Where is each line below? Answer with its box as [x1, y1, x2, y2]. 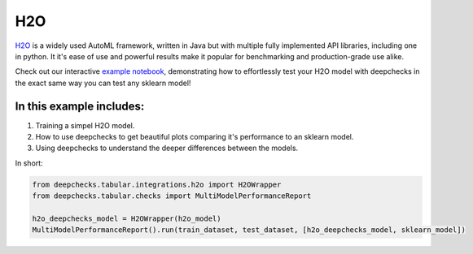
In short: [15, 158, 44, 168]
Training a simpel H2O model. [35, 120, 135, 130]
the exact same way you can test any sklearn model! [15, 78, 191, 88]
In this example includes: [15, 99, 145, 113]
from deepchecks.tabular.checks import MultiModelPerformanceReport [32, 192, 312, 200]
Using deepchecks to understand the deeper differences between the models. [35, 143, 299, 153]
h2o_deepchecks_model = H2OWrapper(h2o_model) [32, 213, 221, 223]
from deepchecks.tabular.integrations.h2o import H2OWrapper [32, 179, 282, 189]
